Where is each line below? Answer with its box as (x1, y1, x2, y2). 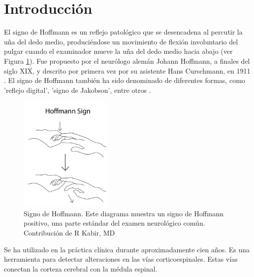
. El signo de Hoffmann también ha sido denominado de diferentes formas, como (4, 75, 245, 85)
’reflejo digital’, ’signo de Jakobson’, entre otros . (4, 84, 151, 95)
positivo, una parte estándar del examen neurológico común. (24, 218, 205, 228)
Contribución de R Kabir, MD (24, 228, 115, 238)
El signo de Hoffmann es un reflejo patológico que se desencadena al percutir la (4, 27, 243, 37)
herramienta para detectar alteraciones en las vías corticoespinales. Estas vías (4, 254, 238, 264)
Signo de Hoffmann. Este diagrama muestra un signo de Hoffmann (24, 208, 224, 218)
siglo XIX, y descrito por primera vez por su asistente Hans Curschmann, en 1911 (4, 65, 251, 76)
